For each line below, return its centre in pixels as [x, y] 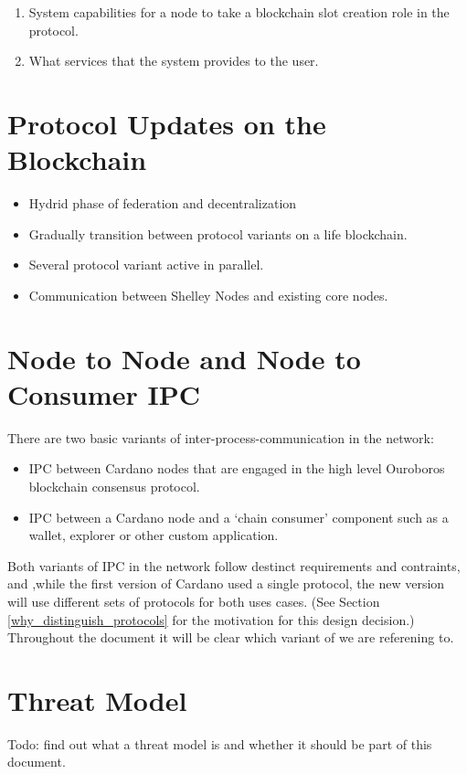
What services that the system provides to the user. [174, 61]
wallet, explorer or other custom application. [154, 535]
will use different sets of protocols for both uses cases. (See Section [194, 601]
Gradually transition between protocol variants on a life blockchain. [218, 233]
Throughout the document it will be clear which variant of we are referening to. [231, 637]
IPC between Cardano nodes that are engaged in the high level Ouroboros [237, 468]
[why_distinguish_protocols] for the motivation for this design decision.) [211, 619]
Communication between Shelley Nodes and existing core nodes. [208, 295]
